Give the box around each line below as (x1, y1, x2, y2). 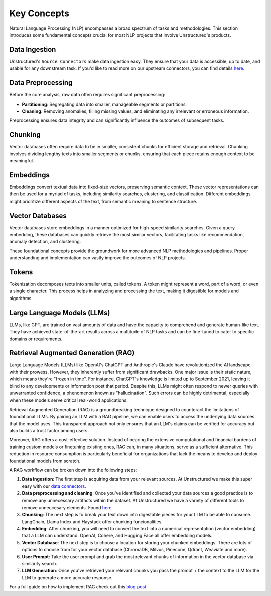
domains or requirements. (9, 336, 63, 342)
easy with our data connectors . (22, 483, 86, 489)
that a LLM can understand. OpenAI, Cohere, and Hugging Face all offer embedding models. (22, 533, 213, 539)
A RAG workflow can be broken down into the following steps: (9, 467, 138, 473)
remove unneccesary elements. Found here (22, 504, 112, 510)
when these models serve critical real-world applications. (9, 397, 128, 403)
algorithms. (9, 295, 33, 301)
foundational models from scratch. (9, 458, 81, 464)
